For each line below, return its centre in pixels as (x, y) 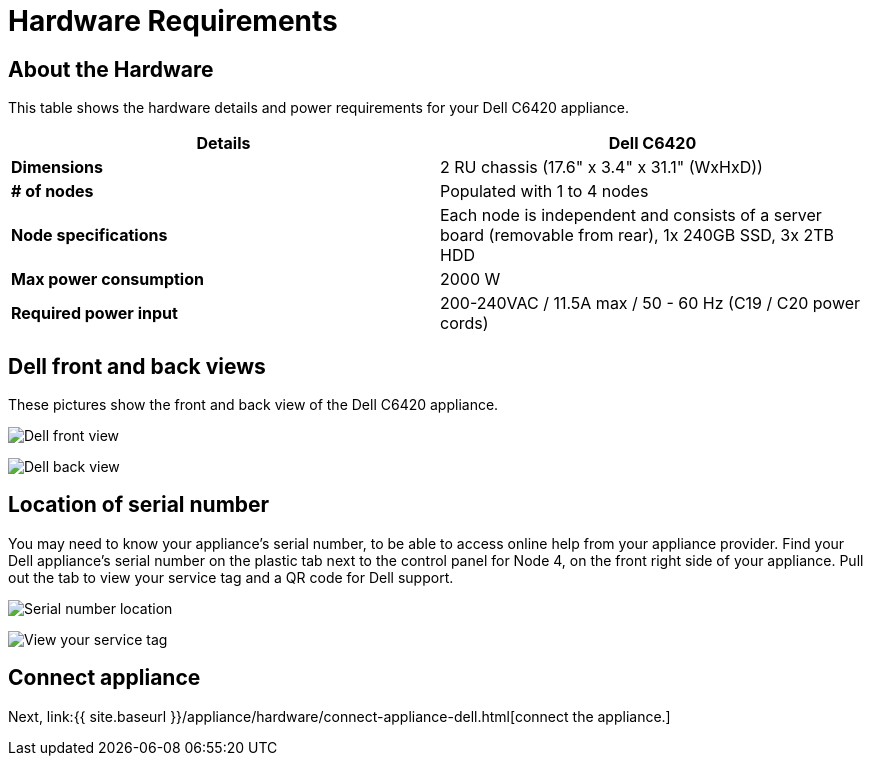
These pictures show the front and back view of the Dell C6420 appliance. (253, 405)
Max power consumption (107, 279)
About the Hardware (111, 69)
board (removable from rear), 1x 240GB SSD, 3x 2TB (637, 235)
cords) (464, 323)
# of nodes (52, 191)
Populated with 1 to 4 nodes (544, 191)
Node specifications (89, 235)
